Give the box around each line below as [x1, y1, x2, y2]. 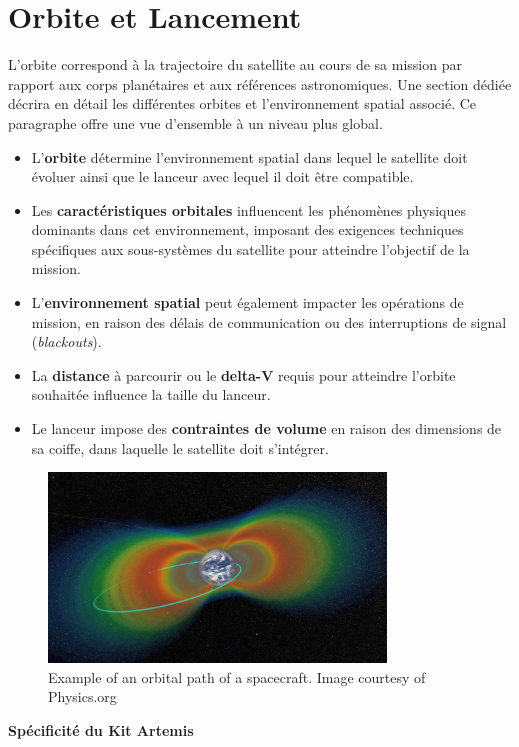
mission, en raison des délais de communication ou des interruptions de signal [31, 311, 507, 332]
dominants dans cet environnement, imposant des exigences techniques [31, 219, 464, 240]
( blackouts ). [31, 331, 102, 352]
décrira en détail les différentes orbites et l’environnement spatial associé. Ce [8, 93, 477, 114]
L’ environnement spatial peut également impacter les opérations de [31, 292, 464, 313]
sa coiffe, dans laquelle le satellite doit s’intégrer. [31, 437, 329, 458]
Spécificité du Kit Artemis [8, 719, 194, 740]
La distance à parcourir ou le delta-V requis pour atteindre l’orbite [31, 364, 456, 385]
